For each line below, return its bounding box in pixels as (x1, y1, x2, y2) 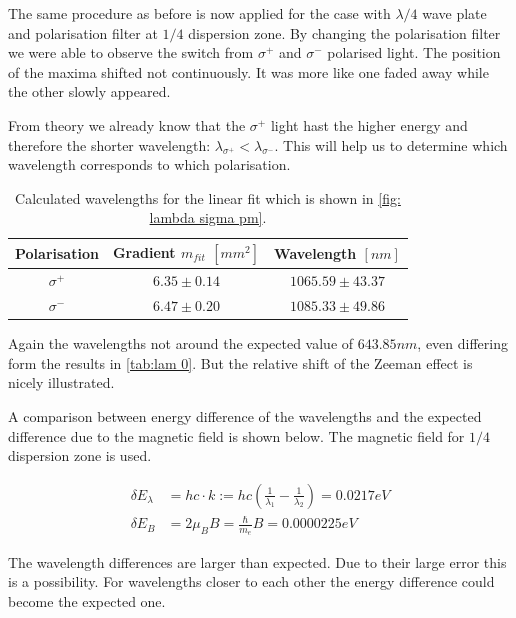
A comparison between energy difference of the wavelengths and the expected (8, 405, 482, 426)
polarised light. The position (327, 42, 501, 63)
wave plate (422, 3, 487, 23)
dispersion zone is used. (8, 445, 152, 466)
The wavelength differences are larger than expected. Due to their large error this (8, 551, 507, 572)
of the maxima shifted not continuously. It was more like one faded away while (8, 61, 489, 82)
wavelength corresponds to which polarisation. (8, 154, 291, 175)
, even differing (417, 333, 508, 354)
